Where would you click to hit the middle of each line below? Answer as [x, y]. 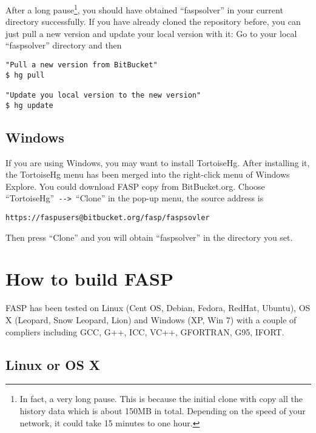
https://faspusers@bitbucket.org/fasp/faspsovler [108, 217]
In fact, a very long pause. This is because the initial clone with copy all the [161, 399]
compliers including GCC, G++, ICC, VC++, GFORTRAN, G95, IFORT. [145, 331]
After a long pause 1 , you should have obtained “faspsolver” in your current [144, 9]
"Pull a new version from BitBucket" [82, 65]
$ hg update [29, 105]
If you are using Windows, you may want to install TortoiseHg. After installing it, [158, 162]
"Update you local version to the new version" [103, 95]
